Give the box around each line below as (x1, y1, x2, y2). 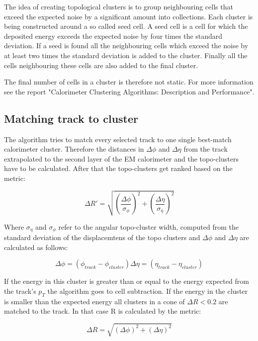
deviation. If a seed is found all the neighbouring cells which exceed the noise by (4, 40, 249, 51)
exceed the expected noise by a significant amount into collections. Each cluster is (4, 11, 253, 21)
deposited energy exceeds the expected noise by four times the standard (4, 30, 223, 41)
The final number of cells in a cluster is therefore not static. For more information (4, 77, 254, 87)
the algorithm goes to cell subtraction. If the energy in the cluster (47, 285, 248, 296)
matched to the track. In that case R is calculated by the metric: (4, 306, 201, 316)
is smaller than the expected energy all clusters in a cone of (4, 296, 185, 306)
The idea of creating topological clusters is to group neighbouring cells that (4, 1, 233, 11)
